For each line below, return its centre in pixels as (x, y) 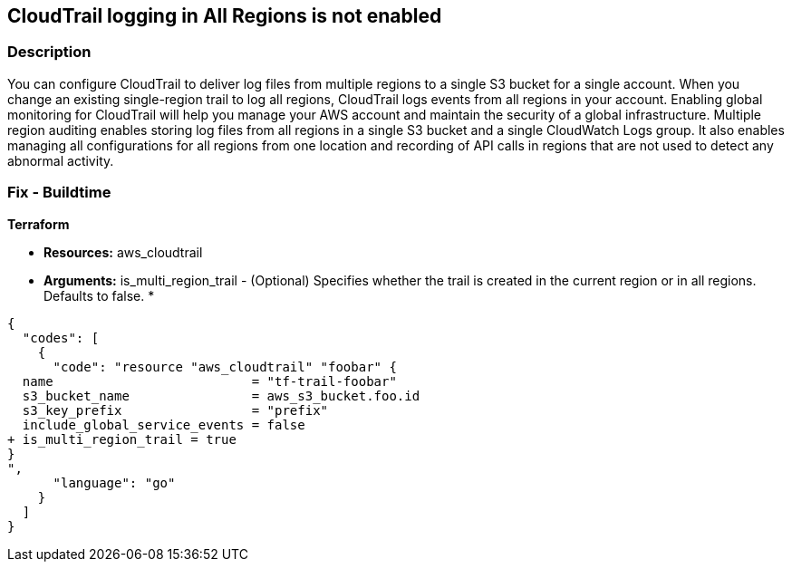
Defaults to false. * (99, 295)
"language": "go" (114, 482)
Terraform (39, 224)
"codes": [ (61, 338)
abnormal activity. (61, 160)
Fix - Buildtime (59, 193)
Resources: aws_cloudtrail (123, 252)
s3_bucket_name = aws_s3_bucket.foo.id (221, 395)
